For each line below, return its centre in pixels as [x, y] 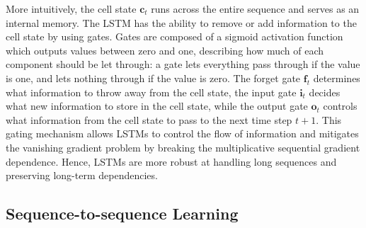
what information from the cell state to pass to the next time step [149, 119]
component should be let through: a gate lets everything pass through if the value [183, 64]
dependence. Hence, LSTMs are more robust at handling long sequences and [171, 161]
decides [325, 92]
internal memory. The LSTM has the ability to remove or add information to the [181, 22]
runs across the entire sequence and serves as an [255, 8]
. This [329, 119]
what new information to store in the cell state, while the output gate [157, 106]
